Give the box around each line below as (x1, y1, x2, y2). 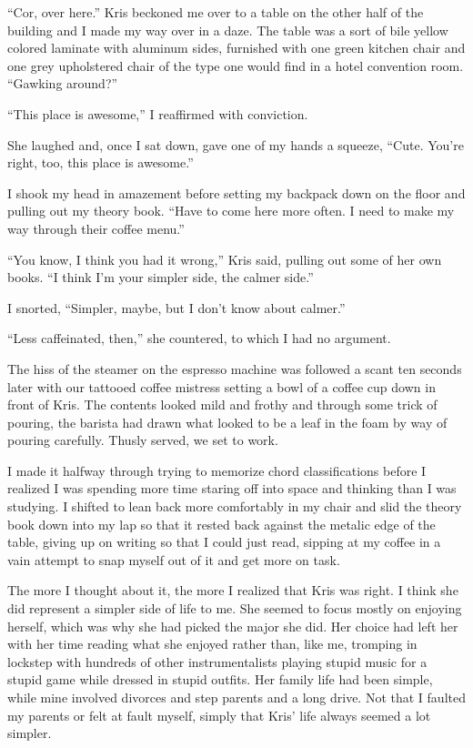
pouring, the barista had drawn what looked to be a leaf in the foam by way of (7, 412, 448, 431)
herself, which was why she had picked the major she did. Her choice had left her (7, 616, 458, 635)
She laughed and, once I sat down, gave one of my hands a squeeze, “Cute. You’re (7, 135, 464, 154)
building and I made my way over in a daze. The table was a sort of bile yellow (7, 20, 448, 39)
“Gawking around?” (7, 74, 118, 93)
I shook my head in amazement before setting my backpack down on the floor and (7, 183, 466, 202)
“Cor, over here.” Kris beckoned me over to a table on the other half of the (7, 3, 424, 21)
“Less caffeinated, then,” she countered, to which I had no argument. (7, 329, 391, 348)
